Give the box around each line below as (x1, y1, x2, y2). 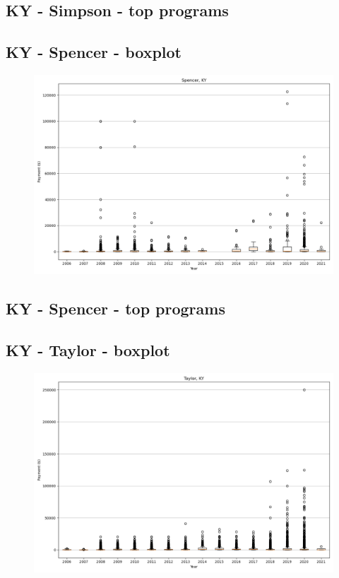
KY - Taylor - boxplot (6, 339, 170, 361)
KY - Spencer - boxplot (6, 41, 182, 63)
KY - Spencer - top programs (6, 297, 225, 319)
